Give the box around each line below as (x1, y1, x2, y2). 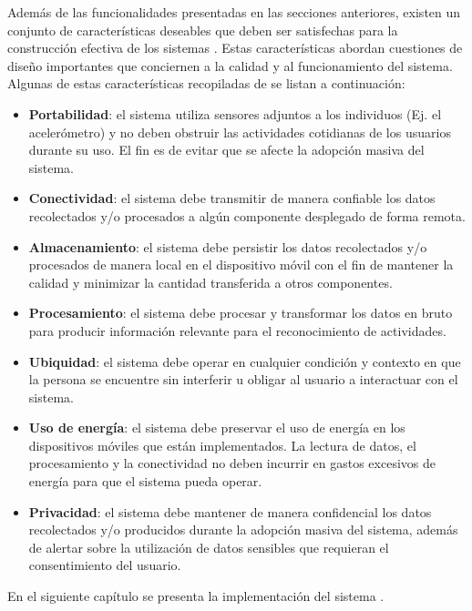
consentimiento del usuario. (28, 555, 181, 575)
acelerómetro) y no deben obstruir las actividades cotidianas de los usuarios (28, 122, 451, 141)
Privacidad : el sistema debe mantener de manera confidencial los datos (28, 502, 432, 521)
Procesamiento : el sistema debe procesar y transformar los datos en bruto (28, 303, 453, 322)
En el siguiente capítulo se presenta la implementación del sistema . (7, 586, 385, 606)
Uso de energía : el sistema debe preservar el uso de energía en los (28, 418, 405, 437)
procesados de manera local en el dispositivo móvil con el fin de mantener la (28, 255, 454, 274)
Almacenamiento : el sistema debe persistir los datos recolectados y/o (28, 237, 427, 256)
